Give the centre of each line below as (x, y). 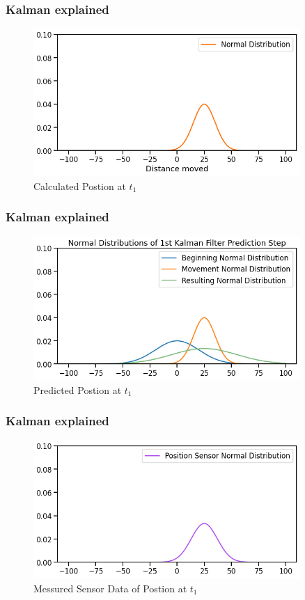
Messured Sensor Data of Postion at (110, 588)
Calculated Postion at (80, 185)
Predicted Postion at (78, 389)
